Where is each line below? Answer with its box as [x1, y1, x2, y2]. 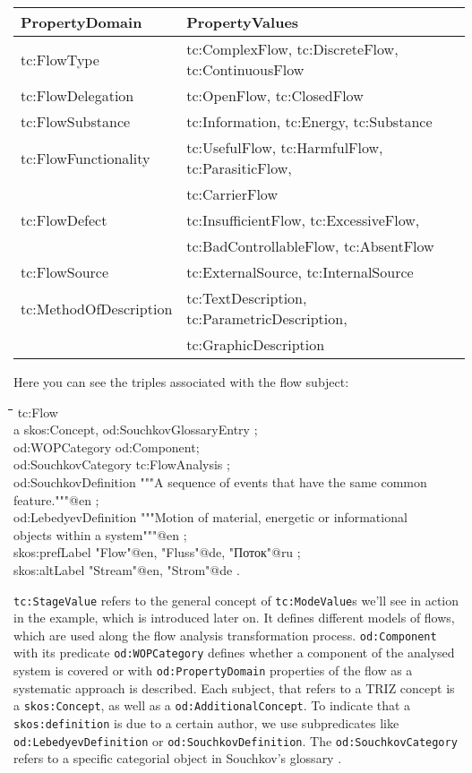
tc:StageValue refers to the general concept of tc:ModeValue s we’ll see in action [13, 590, 459, 609]
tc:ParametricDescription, [186, 308, 348, 329]
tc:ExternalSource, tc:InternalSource [186, 262, 414, 282]
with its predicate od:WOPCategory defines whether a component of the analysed [13, 643, 455, 662]
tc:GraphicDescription [186, 334, 325, 355]
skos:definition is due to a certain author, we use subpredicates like [13, 714, 399, 732]
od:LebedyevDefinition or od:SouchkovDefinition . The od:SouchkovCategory [13, 731, 458, 750]
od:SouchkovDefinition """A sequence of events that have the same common [13, 472, 427, 491]
